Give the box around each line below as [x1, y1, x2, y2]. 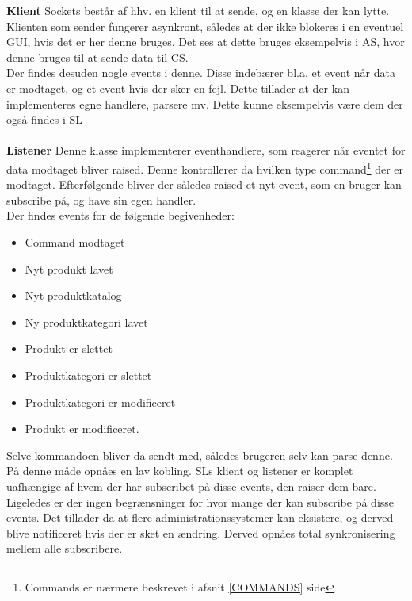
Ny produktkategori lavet [25, 313, 148, 330]
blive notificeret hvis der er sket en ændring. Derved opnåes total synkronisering [6, 524, 395, 541]
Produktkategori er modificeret [25, 393, 176, 410]
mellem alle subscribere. [6, 540, 123, 557]
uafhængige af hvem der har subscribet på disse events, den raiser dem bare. [6, 477, 376, 494]
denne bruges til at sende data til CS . [6, 48, 189, 65]
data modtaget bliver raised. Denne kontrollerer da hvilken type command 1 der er [6, 158, 404, 177]
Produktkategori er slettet [25, 366, 152, 383]
